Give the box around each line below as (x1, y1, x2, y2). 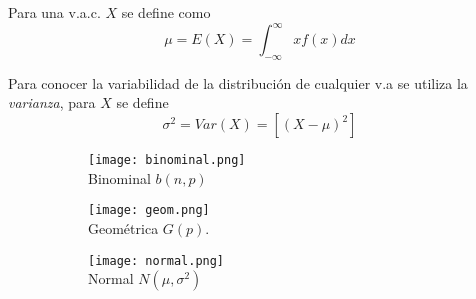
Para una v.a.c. (8, 2, 101, 22)
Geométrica (88, 217, 159, 238)
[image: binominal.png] (88, 153, 246, 168)
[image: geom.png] (88, 203, 210, 218)
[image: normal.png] (88, 253, 225, 268)
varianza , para (8, 92, 96, 113)
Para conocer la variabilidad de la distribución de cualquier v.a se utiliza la (8, 72, 468, 93)
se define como (121, 2, 211, 22)
